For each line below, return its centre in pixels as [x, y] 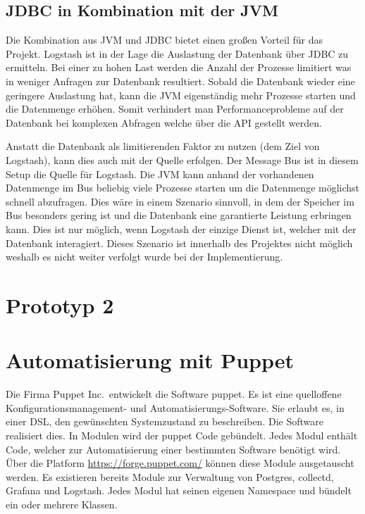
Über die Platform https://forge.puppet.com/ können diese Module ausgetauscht [180, 463]
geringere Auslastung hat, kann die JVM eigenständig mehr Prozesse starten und [181, 95]
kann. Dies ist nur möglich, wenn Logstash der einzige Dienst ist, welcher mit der [181, 228]
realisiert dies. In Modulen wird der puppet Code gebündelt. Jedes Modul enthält [182, 435]
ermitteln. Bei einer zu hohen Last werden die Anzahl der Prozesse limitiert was [179, 67]
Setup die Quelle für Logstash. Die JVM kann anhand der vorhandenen [160, 174]
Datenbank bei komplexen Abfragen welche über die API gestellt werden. [164, 122]
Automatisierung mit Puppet [150, 360]
